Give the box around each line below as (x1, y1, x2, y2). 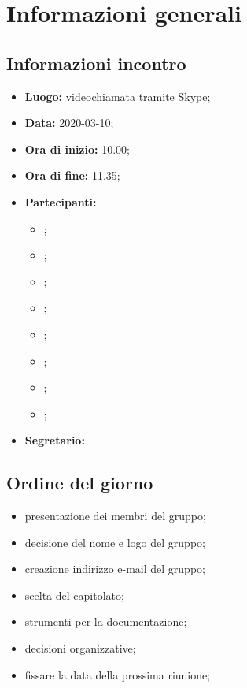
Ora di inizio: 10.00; (24, 140, 130, 157)
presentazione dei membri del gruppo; (24, 508, 206, 524)
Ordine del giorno (6, 470, 153, 495)
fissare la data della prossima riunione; (24, 666, 211, 682)
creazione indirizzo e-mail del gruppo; (24, 560, 205, 577)
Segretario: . (24, 432, 92, 448)
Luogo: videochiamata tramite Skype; (24, 87, 211, 104)
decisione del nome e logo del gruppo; (24, 534, 205, 550)
